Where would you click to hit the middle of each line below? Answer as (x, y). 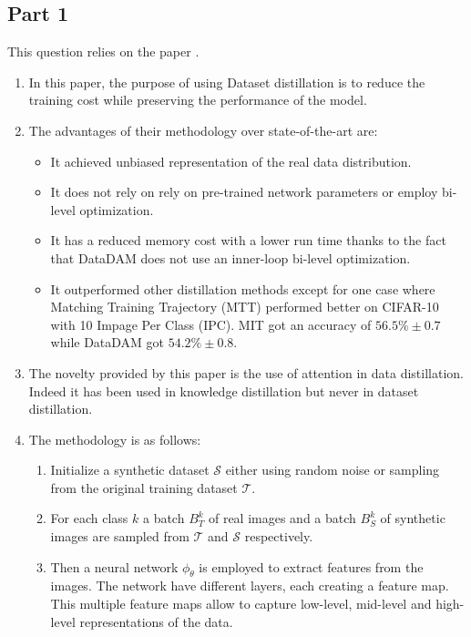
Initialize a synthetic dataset (130, 470)
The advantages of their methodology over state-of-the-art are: (203, 130)
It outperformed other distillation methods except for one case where (243, 288)
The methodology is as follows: (115, 439)
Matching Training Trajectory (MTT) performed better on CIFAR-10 (245, 307)
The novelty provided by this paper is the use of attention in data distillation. (246, 372)
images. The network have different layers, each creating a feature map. (250, 586)
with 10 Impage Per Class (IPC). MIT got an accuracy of (211, 324)
